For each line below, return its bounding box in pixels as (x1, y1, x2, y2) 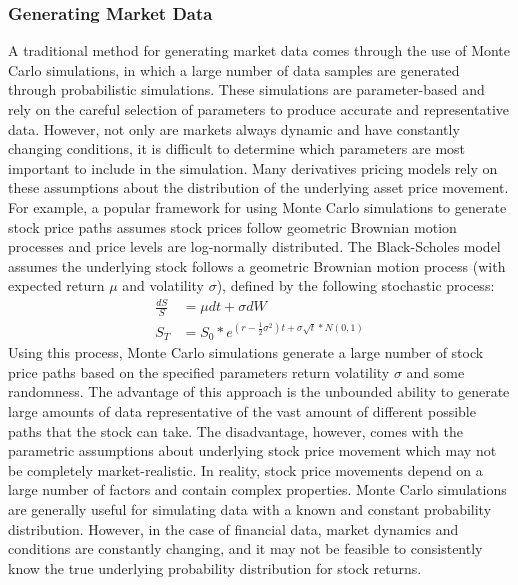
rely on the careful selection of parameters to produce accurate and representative (8, 99, 510, 119)
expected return (8, 275, 105, 296)
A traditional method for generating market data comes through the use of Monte (8, 40, 511, 61)
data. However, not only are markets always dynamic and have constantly (8, 118, 460, 139)
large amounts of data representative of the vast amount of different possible (8, 401, 476, 422)
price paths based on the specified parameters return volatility (8, 361, 390, 382)
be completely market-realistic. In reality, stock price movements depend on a (8, 459, 483, 480)
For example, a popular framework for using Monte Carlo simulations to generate (8, 196, 507, 217)
